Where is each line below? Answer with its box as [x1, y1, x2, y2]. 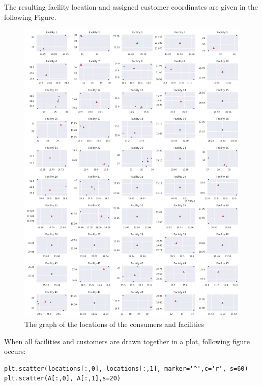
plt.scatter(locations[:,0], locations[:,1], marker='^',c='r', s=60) [4, 365, 248, 372]
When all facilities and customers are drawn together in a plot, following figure [4, 336, 250, 346]
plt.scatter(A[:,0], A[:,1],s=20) [4, 375, 121, 382]
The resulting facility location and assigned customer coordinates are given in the [4, 2, 258, 12]
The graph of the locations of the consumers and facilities [24, 319, 204, 329]
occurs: [4, 346, 26, 356]
